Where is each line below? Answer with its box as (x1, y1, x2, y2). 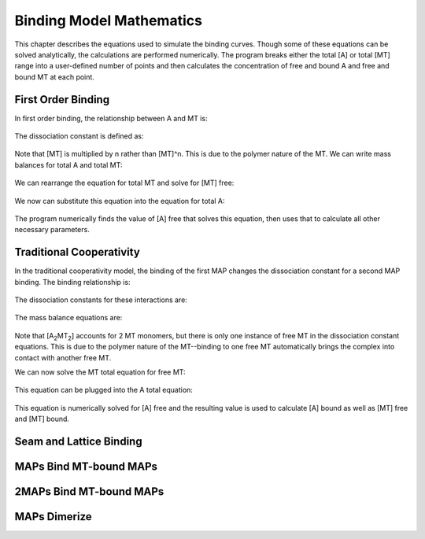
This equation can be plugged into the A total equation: (14, 386, 193, 395)
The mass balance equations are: (14, 313, 123, 323)
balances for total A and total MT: (14, 160, 123, 169)
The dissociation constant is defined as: (14, 131, 144, 141)
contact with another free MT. (14, 353, 112, 362)
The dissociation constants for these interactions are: (14, 295, 188, 305)
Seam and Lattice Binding (14, 434, 142, 448)
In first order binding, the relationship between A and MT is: (14, 113, 208, 123)
